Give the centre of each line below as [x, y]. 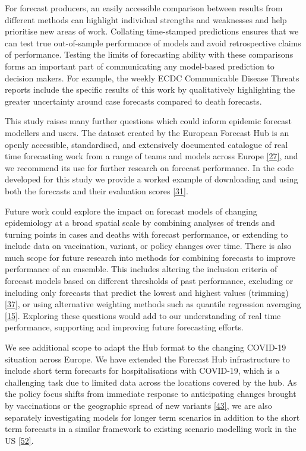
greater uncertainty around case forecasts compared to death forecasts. [133, 101]
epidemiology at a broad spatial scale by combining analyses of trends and [140, 223]
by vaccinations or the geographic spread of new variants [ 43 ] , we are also [138, 405]
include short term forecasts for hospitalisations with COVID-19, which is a [142, 370]
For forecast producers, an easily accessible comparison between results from [144, 8]
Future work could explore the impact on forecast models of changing [131, 211]
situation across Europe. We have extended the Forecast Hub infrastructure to [147, 359]
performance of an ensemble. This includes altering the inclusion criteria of [141, 269]
